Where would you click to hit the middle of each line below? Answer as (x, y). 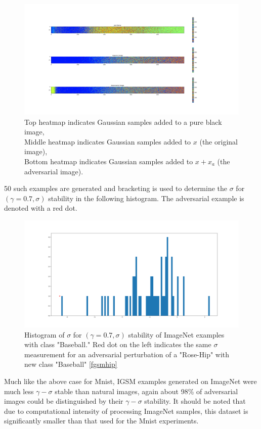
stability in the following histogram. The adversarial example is (146, 198)
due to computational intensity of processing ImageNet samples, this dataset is (126, 411)
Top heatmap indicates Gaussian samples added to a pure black (123, 122)
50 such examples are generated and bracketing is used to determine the (116, 188)
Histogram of (45, 334)
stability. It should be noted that (195, 401)
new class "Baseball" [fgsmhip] (71, 364)
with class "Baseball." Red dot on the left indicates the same (118, 344)
